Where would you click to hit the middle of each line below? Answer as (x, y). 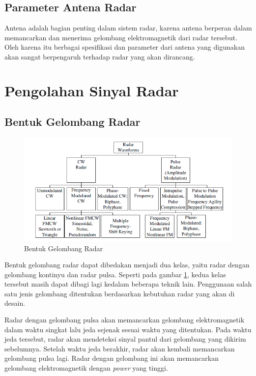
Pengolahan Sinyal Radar (92, 90)
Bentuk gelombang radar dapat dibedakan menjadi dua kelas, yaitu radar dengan (127, 265)
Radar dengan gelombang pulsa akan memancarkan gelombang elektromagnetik (125, 320)
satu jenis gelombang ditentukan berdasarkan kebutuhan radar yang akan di (120, 293)
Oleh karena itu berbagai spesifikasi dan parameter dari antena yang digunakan (125, 47)
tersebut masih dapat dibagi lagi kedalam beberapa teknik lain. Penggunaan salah (128, 284)
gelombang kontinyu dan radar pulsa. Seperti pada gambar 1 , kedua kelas (115, 274)
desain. (15, 303)
